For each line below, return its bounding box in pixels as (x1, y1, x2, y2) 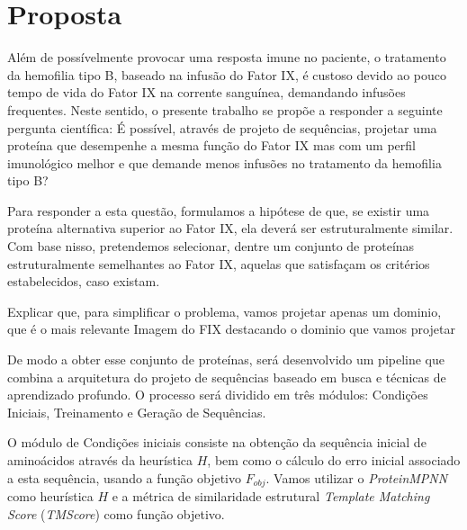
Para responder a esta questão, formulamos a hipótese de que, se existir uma (7, 201, 430, 220)
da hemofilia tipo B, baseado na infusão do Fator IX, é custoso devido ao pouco (7, 65, 447, 84)
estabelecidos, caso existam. (7, 272, 160, 291)
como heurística (7, 487, 94, 506)
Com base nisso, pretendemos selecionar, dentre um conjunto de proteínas (7, 237, 415, 256)
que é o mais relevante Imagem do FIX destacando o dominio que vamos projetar (7, 319, 455, 338)
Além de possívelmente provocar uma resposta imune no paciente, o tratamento (7, 48, 446, 67)
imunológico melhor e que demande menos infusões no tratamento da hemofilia (7, 153, 442, 172)
